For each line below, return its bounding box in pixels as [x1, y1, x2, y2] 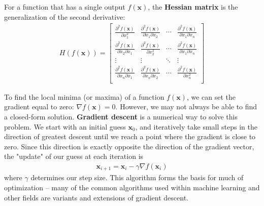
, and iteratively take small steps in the [135, 121, 257, 132]
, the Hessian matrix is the [148, 2, 238, 12]
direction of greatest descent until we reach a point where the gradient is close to [4, 131, 256, 142]
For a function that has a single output [4, 2, 125, 12]
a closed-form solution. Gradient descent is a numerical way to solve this [4, 111, 238, 121]
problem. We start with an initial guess [4, 121, 126, 132]
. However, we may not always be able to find [115, 101, 257, 112]
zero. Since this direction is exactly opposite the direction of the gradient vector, [4, 141, 254, 151]
